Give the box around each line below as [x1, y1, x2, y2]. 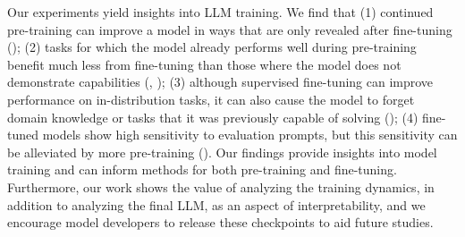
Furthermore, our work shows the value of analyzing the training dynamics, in [7, 177, 435, 196]
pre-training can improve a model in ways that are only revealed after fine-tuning [7, 20, 452, 38]
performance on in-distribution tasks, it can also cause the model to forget [7, 89, 415, 108]
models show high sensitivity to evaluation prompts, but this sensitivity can [42, 125, 458, 144]
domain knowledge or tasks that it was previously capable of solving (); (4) [7, 107, 418, 126]
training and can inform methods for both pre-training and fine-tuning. [7, 160, 397, 179]
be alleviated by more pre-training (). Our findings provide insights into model [7, 142, 437, 161]
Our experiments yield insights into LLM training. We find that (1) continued [7, 3, 434, 21]
